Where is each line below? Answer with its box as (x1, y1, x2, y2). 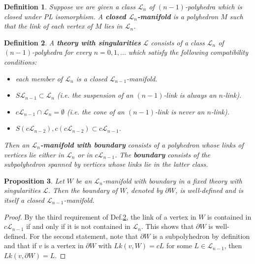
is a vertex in (44, 240, 84, 251)
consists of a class (151, 37, 205, 47)
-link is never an (155, 106, 205, 116)
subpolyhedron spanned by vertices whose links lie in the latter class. (4, 159, 208, 169)
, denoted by (126, 185, 163, 195)
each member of (15, 73, 63, 83)
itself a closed (4, 194, 44, 205)
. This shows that (141, 221, 194, 231)
